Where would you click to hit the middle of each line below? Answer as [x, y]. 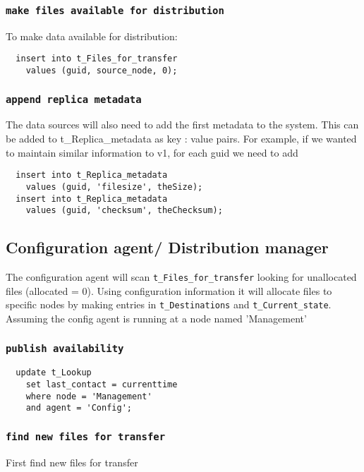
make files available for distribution [115, 10]
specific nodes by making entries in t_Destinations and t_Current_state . [169, 304]
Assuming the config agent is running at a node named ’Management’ [156, 318]
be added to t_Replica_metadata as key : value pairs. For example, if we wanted [181, 139]
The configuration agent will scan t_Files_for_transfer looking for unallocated [181, 277]
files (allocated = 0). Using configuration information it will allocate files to [169, 290]
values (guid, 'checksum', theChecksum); [124, 211]
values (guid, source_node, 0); [102, 71]
